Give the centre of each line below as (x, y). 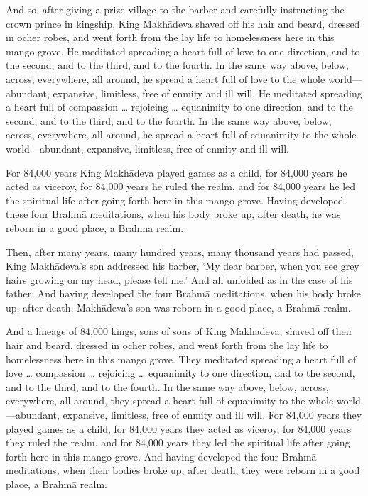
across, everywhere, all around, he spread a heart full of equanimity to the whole (181, 134)
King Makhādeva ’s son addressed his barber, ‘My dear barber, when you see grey (183, 266)
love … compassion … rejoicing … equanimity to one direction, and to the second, (180, 373)
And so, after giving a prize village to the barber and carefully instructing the (175, 9)
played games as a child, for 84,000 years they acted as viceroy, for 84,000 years (179, 428)
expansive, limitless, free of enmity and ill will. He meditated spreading (207, 93)
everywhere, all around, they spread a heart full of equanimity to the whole (170, 401)
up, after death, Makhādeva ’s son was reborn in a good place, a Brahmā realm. (178, 307)
